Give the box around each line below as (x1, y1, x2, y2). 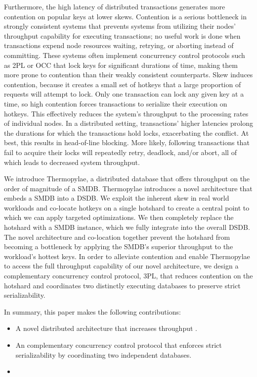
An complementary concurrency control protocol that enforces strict (15, 340, 222, 350)
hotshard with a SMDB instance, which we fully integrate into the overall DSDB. (4, 222, 250, 232)
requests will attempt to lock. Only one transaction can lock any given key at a (4, 89, 244, 99)
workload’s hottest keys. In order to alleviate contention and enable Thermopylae (4, 251, 250, 261)
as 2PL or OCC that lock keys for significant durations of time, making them (4, 59, 238, 70)
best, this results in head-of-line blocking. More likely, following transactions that (4, 137, 250, 148)
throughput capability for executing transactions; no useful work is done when (4, 30, 241, 41)
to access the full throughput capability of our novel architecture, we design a (4, 261, 239, 271)
